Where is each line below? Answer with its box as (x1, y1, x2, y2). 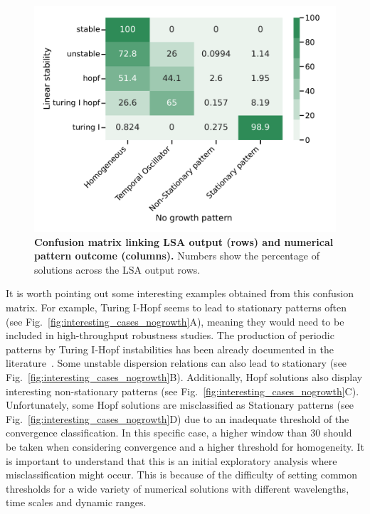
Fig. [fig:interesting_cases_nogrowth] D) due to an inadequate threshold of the (6, 411, 349, 426)
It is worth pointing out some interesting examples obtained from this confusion (6, 286, 354, 301)
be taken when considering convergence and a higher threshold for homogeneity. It (6, 439, 364, 454)
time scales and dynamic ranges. (6, 495, 147, 510)
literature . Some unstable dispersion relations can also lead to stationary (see (6, 355, 347, 370)
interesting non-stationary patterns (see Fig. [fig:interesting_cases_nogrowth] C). (6, 383, 359, 398)
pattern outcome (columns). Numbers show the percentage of (34, 248, 319, 263)
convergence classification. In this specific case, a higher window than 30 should (6, 425, 352, 440)
